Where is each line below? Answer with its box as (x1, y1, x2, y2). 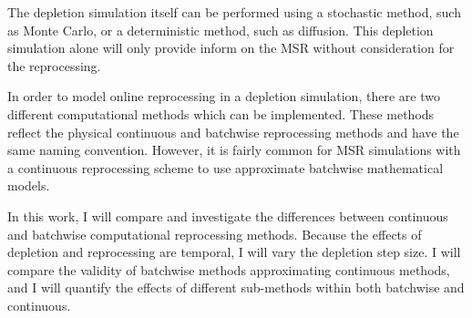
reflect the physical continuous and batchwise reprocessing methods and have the (7, 122, 459, 141)
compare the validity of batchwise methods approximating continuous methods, (7, 260, 450, 279)
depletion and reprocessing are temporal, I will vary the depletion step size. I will (7, 242, 461, 262)
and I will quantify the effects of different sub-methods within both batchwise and (7, 278, 465, 297)
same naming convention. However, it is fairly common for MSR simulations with (7, 140, 461, 159)
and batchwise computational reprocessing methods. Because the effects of (7, 224, 422, 243)
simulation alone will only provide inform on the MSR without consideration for (7, 38, 455, 57)
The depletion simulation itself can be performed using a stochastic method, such (7, 3, 461, 21)
